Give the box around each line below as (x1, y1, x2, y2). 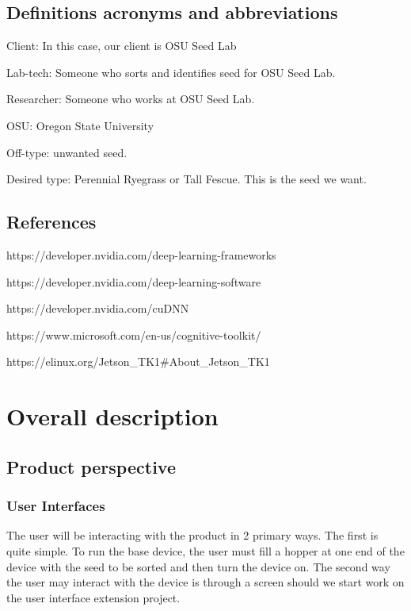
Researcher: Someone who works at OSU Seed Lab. (6, 90, 255, 107)
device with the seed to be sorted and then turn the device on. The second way (6, 558, 390, 574)
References (6, 209, 97, 234)
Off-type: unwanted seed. (6, 144, 127, 160)
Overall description (6, 400, 219, 432)
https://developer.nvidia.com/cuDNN (6, 300, 189, 317)
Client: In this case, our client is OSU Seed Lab (6, 37, 237, 54)
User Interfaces (6, 496, 105, 516)
